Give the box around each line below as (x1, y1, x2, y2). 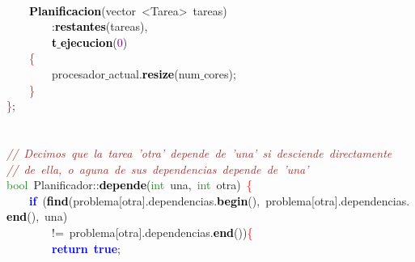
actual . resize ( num (108, 65, 201, 82)
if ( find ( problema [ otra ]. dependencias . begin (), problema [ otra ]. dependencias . (29, 192, 410, 209)
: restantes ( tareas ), (52, 18, 148, 35)
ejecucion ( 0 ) (60, 33, 128, 50)
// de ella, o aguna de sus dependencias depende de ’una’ (6, 160, 309, 177)
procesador (51, 65, 105, 82)
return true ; (52, 239, 121, 256)
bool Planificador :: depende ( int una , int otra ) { (6, 176, 252, 193)
